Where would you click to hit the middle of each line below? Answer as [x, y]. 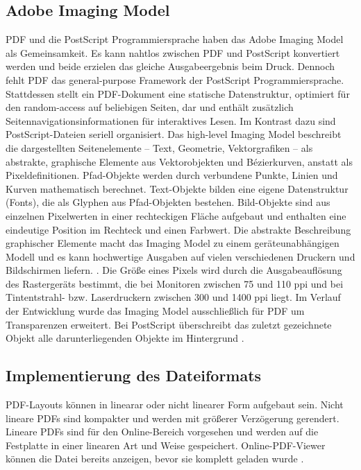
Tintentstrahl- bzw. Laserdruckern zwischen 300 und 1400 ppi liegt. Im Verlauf [173, 297]
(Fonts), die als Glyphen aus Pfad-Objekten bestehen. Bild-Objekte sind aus [168, 202]
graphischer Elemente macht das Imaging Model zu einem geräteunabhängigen [173, 243]
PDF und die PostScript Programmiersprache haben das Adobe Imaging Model [175, 39]
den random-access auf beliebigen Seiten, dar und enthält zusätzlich [150, 107]
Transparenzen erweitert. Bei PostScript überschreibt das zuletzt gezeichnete [169, 324]
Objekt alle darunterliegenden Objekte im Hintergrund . [125, 338]
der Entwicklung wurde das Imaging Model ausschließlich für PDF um [155, 311]
